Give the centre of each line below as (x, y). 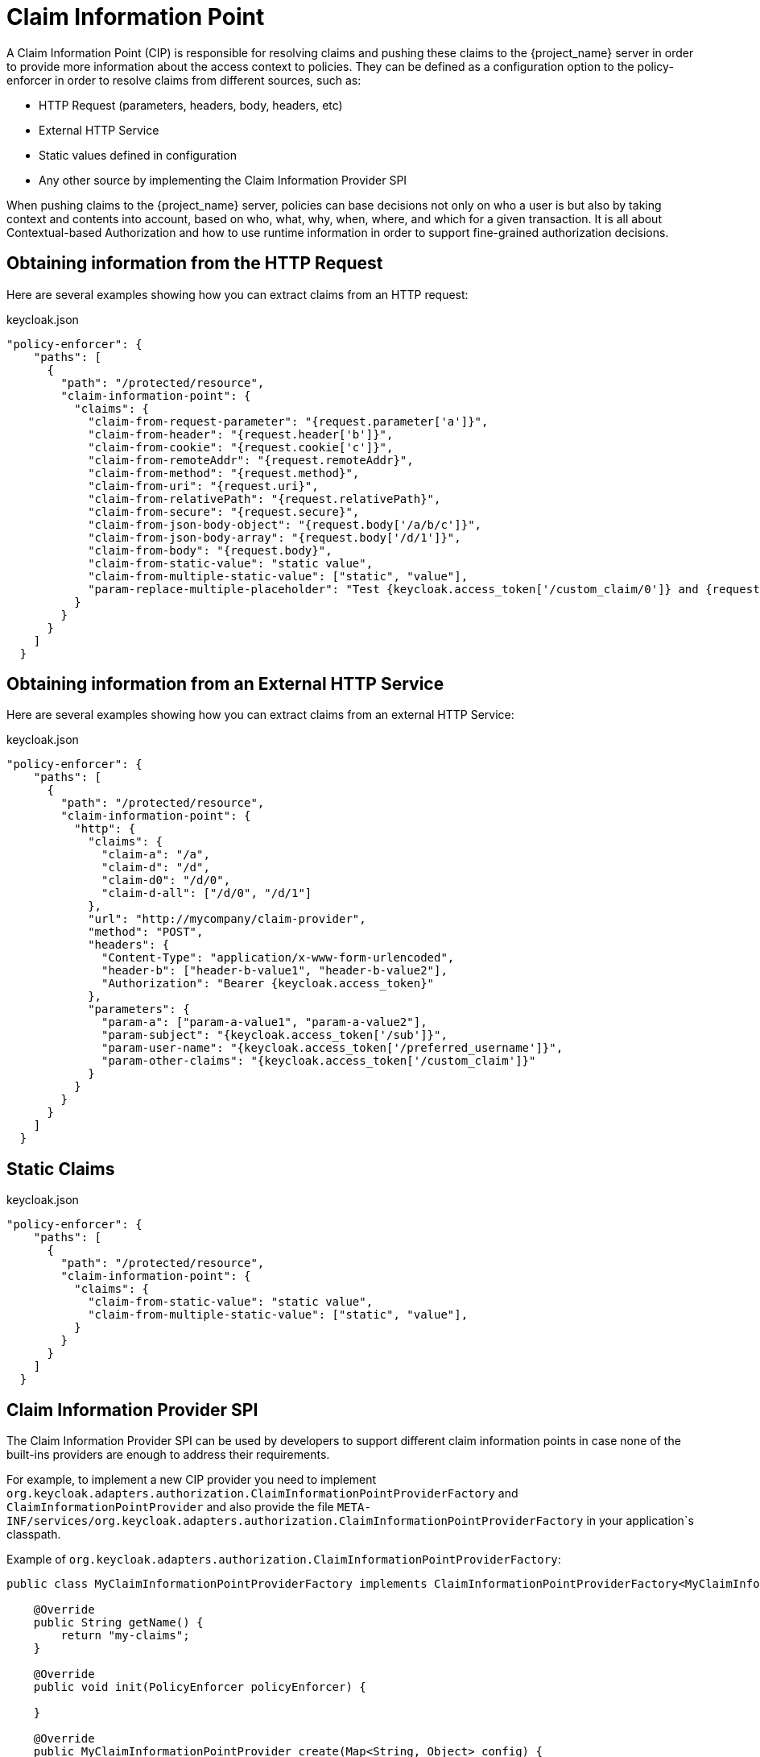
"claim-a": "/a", (156, 855)
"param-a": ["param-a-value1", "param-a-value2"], (264, 1022)
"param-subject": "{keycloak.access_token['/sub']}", (275, 1035)
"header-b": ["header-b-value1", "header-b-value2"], (275, 971)
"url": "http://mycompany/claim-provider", (227, 919)
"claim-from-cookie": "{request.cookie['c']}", (241, 447)
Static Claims (61, 1169)
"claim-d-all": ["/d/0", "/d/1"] (207, 893)
